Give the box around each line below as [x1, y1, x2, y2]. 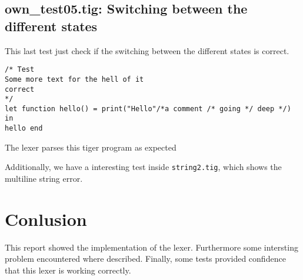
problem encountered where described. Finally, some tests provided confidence [5, 252, 286, 265]
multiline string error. [5, 172, 83, 185]
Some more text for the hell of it [5, 75, 144, 84]
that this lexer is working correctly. [5, 264, 131, 276]
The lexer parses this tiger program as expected [5, 141, 177, 153]
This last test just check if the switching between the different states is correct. [5, 44, 289, 56]
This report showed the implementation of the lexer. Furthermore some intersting [5, 241, 298, 253]
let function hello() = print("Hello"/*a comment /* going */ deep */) [5, 104, 291, 113]
